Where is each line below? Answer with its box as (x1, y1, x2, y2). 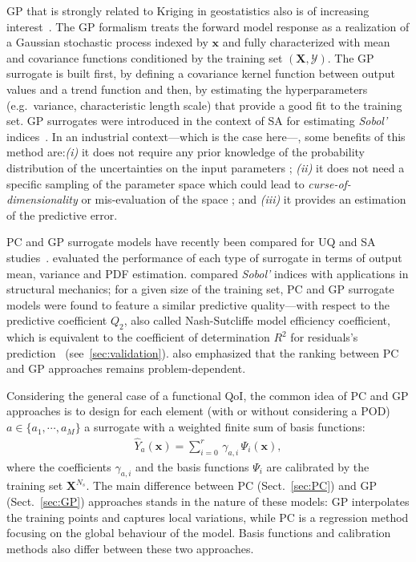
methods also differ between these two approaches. (6, 540, 254, 556)
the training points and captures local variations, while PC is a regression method (6, 508, 409, 525)
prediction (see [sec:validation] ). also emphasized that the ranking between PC (6, 344, 399, 361)
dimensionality (6, 191, 78, 208)
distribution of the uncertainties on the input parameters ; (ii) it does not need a (6, 159, 405, 176)
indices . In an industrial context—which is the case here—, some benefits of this (6, 127, 406, 144)
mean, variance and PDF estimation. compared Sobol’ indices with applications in (6, 265, 409, 281)
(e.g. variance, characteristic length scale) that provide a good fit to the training (6, 96, 402, 113)
